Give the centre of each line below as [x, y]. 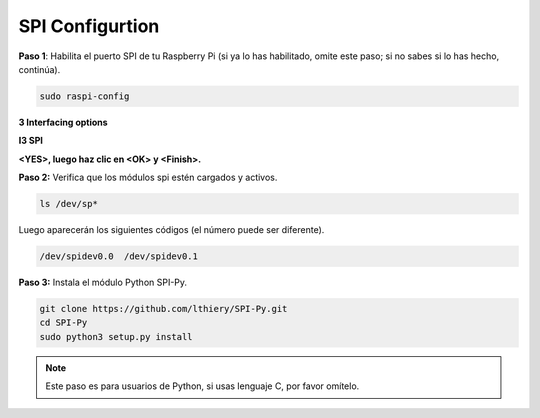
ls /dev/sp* [69, 204]
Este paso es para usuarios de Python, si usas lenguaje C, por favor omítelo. [202, 386]
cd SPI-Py [63, 323]
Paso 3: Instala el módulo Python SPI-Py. [103, 282]
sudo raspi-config [84, 96]
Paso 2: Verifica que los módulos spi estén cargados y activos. [148, 177]
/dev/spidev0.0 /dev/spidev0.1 [119, 256]
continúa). [39, 69]
